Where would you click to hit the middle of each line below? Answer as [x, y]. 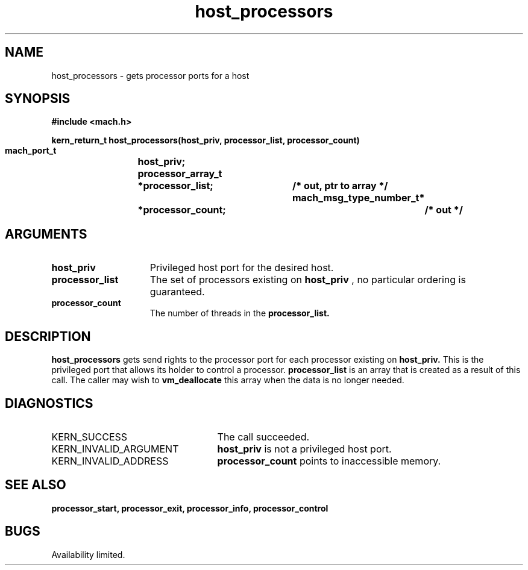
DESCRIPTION [48, 336]
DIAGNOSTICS [49, 403]
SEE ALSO [36, 485]
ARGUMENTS [46, 234]
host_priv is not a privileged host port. [304, 449]
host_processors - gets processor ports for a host [150, 75]
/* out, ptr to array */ [340, 186]
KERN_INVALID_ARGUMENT [115, 449]
